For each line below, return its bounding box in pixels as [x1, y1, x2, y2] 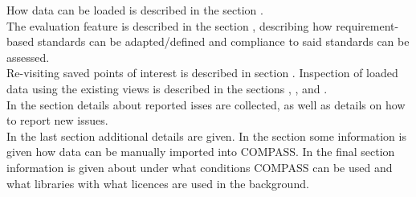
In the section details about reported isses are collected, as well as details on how [6, 96, 406, 113]
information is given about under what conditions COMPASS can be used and [6, 158, 393, 175]
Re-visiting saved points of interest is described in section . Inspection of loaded [6, 64, 398, 81]
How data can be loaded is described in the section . [6, 2, 263, 18]
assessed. [6, 48, 50, 65]
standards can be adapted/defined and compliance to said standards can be [37, 33, 410, 50]
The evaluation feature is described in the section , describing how [6, 17, 332, 34]
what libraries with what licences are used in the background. [6, 174, 309, 191]
